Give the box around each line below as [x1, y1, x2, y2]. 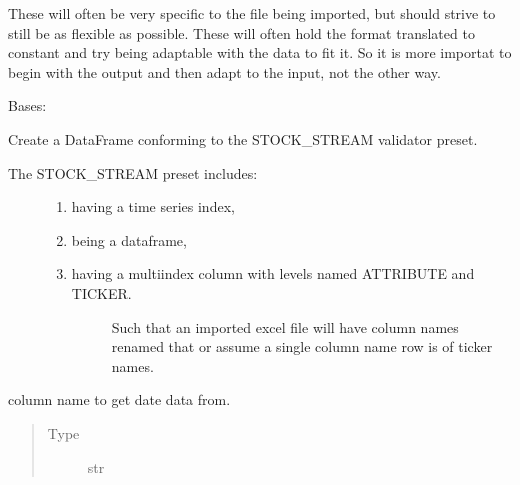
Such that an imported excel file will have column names [111, 316, 459, 337]
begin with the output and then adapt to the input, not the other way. [8, 61, 441, 82]
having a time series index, [71, 196, 235, 217]
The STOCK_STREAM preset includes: [8, 162, 258, 183]
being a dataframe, [71, 229, 187, 250]
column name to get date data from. [8, 389, 231, 410]
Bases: [8, 95, 47, 116]
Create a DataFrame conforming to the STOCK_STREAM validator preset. [8, 128, 478, 149]
